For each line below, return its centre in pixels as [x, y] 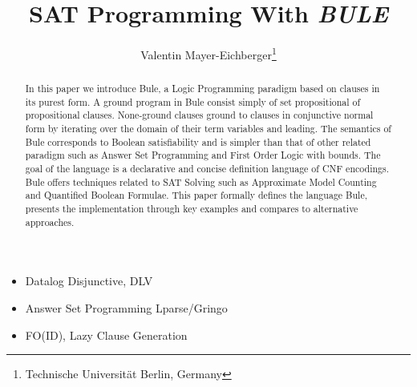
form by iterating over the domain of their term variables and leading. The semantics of [208, 129]
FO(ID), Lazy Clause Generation [106, 335]
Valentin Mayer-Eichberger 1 [208, 53]
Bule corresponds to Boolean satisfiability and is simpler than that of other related [198, 141]
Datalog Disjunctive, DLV [89, 281]
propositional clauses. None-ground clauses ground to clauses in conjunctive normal [199, 115]
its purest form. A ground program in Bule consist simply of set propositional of [193, 101]
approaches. [50, 222]
